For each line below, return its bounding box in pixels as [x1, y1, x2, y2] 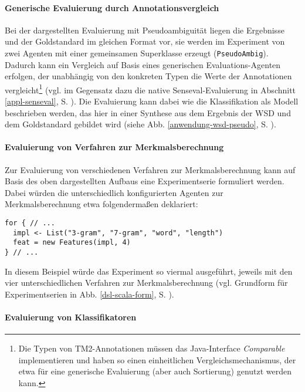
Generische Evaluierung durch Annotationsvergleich [5, 1, 219, 13]
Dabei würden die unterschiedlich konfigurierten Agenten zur [5, 186, 223, 198]
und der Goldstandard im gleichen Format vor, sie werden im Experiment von [5, 35, 285, 48]
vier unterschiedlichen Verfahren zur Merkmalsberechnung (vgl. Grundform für [5, 276, 288, 289]
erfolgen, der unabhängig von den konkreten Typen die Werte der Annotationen [5, 70, 292, 82]
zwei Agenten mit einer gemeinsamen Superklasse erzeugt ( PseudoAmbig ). [5, 46, 269, 59]
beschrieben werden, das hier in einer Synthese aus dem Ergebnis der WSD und [5, 106, 291, 119]
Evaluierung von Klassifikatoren [5, 311, 137, 323]
